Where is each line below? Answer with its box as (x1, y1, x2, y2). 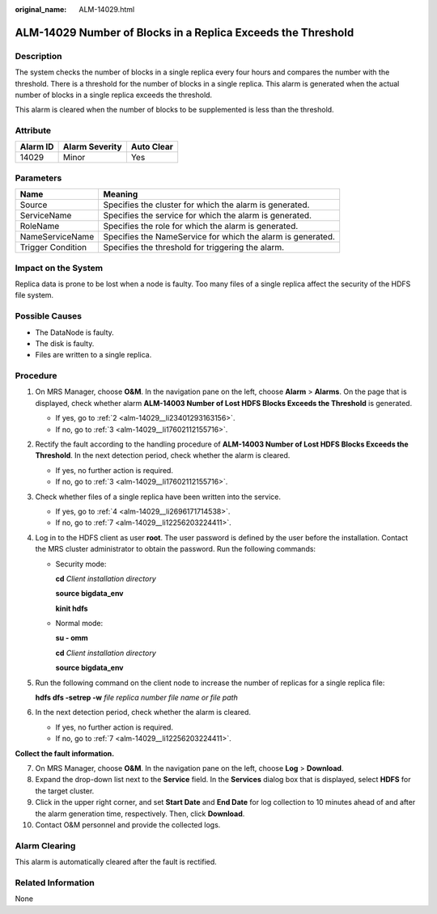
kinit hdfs (55, 603, 88, 613)
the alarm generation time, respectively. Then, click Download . (35, 809, 245, 819)
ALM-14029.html (78, 5, 135, 14)
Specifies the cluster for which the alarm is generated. (103, 199, 310, 210)
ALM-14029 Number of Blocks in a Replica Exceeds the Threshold (15, 25, 354, 40)
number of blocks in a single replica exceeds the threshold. (15, 90, 213, 99)
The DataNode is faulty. (35, 328, 115, 337)
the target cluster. (35, 785, 95, 796)
